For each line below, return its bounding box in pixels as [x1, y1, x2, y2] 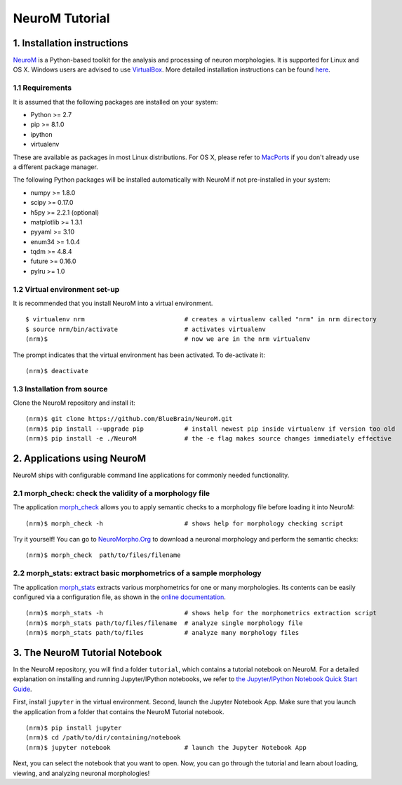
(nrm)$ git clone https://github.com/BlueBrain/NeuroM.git [25, 415, 233, 423]
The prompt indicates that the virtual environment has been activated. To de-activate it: [13, 351, 266, 359]
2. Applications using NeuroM [13, 452, 147, 464]
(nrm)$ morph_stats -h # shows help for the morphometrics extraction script [25, 609, 377, 617]
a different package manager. [13, 162, 98, 171]
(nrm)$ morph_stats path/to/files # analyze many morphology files [25, 629, 300, 637]
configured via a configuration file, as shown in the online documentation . [13, 593, 226, 601]
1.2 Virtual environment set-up [13, 284, 120, 294]
